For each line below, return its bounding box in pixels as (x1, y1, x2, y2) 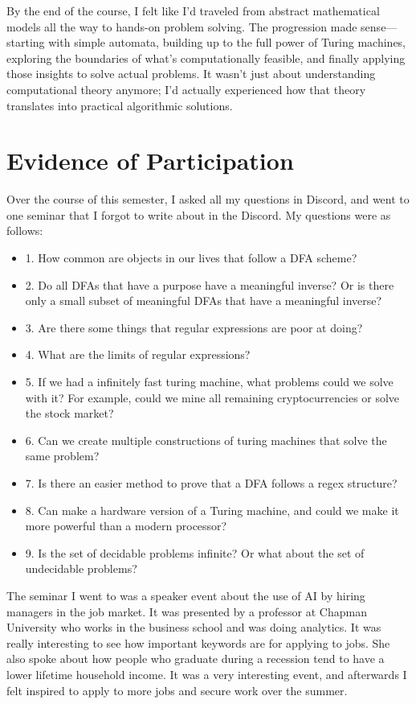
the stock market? (25, 405, 114, 422)
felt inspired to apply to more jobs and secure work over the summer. (6, 681, 348, 698)
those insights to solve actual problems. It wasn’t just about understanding (6, 65, 376, 82)
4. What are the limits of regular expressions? (25, 346, 251, 363)
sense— (361, 18, 398, 35)
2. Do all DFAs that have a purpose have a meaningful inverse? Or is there (25, 276, 394, 293)
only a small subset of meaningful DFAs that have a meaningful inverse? (25, 292, 382, 309)
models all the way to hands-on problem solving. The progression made (6, 18, 357, 35)
